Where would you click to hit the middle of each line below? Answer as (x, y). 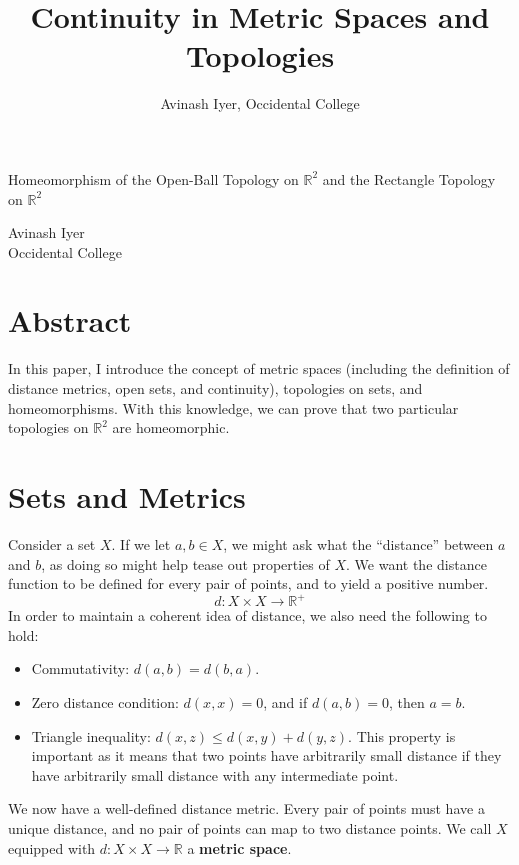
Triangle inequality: (91, 735)
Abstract (70, 320)
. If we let (141, 543)
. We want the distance (416, 563)
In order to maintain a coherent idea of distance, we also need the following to (247, 615)
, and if (285, 701)
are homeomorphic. (171, 427)
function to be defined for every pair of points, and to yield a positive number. (248, 583)
